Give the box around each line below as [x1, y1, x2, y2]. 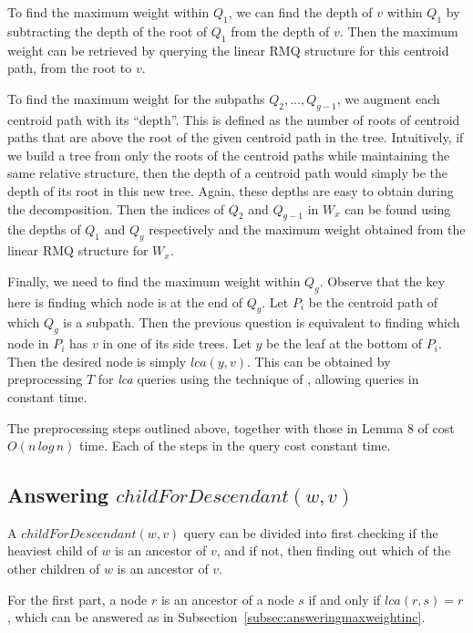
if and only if [308, 589, 381, 608]
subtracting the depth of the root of [7, 21, 208, 40]
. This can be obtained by [246, 351, 391, 370]
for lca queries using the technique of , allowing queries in [98, 369, 419, 389]
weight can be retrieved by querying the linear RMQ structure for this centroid [7, 40, 449, 59]
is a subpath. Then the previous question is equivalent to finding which [63, 313, 460, 332]
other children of [7, 559, 100, 578]
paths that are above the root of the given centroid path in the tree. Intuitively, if [7, 128, 464, 147]
